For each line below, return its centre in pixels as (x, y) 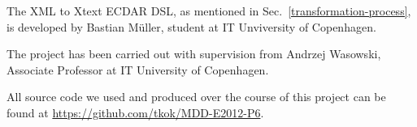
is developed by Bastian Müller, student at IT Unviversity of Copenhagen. (191, 26)
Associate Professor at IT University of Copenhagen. (138, 69)
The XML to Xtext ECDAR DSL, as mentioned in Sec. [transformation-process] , (209, 11)
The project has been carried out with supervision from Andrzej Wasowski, (194, 54)
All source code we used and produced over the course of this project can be (196, 97)
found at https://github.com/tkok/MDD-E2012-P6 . (135, 112)
